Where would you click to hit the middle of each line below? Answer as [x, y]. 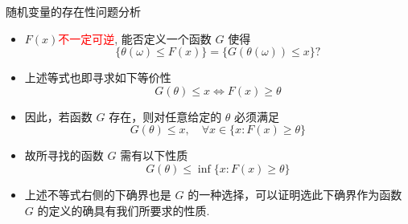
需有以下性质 [154, 155]
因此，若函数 [58, 116]
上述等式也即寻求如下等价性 [98, 77]
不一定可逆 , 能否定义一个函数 [135, 38]
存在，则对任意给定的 [165, 116]
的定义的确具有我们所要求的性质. [124, 210]
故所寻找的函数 [64, 155]
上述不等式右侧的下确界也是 [98, 194]
